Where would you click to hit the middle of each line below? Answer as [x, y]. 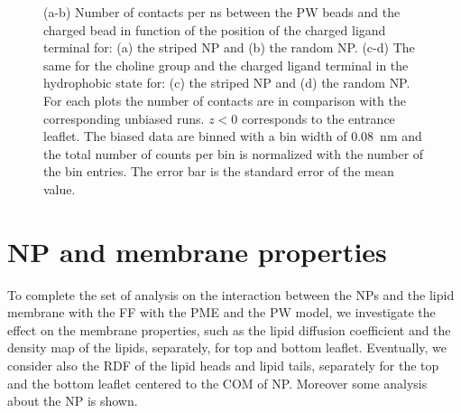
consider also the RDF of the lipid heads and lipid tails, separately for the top [223, 366]
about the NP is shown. [73, 401]
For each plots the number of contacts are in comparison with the [225, 100]
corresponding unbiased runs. [124, 118]
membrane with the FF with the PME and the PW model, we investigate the [221, 312]
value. [60, 188]
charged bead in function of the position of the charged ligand [215, 29]
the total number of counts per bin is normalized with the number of [234, 153]
